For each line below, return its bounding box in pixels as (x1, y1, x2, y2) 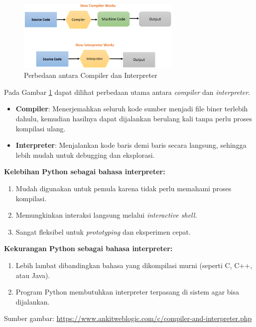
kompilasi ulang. (15, 123, 66, 133)
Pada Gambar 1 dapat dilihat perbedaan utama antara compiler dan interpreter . (4, 86, 251, 97)
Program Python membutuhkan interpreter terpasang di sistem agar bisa (15, 287, 240, 297)
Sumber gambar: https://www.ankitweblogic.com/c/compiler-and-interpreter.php (4, 313, 252, 324)
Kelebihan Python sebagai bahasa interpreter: (4, 166, 165, 177)
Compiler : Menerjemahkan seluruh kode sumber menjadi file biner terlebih (15, 103, 248, 114)
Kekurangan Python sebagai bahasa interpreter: (4, 243, 173, 254)
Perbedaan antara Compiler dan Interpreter (24, 70, 157, 80)
